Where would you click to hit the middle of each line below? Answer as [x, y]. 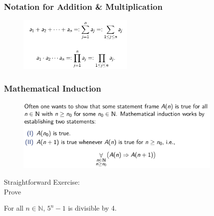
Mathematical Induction [53, 88]
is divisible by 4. [92, 208]
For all [14, 208]
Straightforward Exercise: [42, 182]
